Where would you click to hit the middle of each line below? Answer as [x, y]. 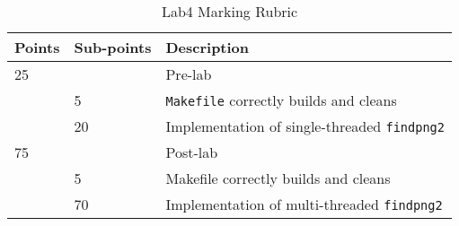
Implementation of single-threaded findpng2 [305, 126]
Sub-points [113, 47]
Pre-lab [189, 74]
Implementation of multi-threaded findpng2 [304, 204]
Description [207, 47]
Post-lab [192, 152]
